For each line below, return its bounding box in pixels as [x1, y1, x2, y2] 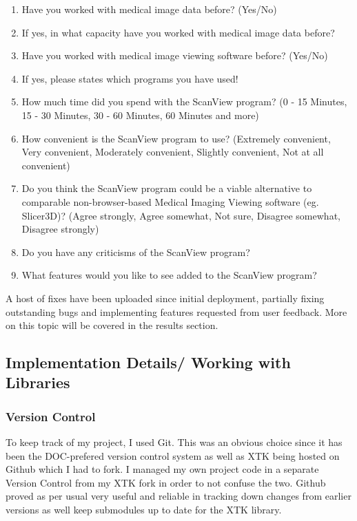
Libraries [6, 372, 70, 393]
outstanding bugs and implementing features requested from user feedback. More [6, 304, 347, 319]
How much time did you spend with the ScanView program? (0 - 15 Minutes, [21, 94, 347, 109]
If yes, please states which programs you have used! [21, 71, 238, 85]
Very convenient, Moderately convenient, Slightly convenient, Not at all [21, 145, 324, 159]
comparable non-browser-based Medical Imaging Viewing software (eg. [21, 194, 319, 209]
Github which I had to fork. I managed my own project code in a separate [6, 462, 319, 476]
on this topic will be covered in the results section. [6, 318, 218, 332]
